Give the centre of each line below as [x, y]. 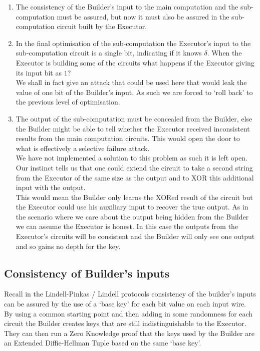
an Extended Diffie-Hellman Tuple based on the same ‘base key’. [103, 343]
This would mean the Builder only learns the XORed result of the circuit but [134, 197]
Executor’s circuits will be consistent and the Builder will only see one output [135, 236]
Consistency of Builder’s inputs [87, 273]
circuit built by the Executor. [102, 26]
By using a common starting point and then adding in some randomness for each [128, 313]
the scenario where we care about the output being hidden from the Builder [132, 216]
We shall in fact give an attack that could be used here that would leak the [131, 82]
